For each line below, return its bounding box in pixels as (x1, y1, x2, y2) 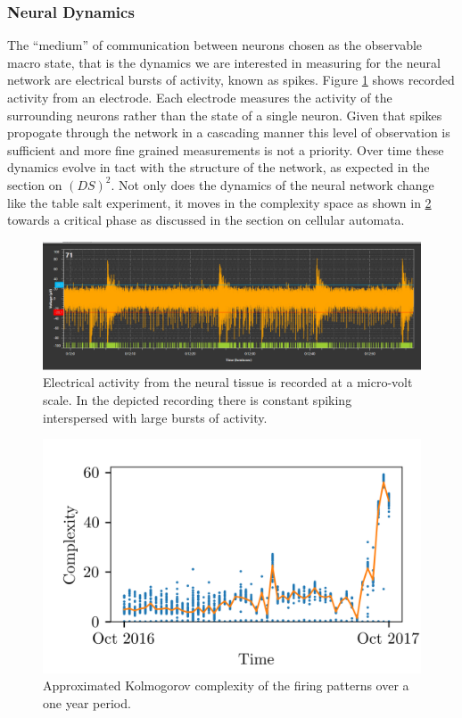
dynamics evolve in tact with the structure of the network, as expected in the (7, 158, 430, 177)
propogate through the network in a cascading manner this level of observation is (7, 123, 450, 142)
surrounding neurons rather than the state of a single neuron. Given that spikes (7, 105, 442, 124)
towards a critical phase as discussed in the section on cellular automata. (7, 210, 405, 229)
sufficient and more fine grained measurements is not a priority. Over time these (7, 140, 444, 159)
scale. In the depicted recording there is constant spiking (43, 391, 352, 409)
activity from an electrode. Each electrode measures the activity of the (7, 88, 392, 106)
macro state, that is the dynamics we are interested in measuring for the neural (7, 53, 441, 71)
